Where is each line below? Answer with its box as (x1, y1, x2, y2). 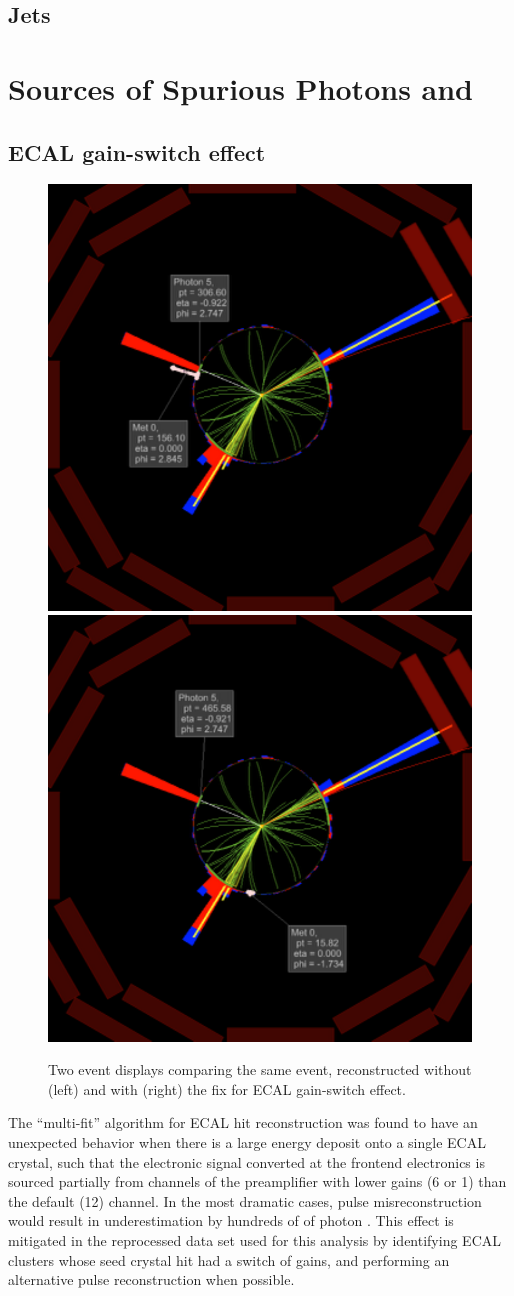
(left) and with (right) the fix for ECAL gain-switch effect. (48, 1078, 406, 1099)
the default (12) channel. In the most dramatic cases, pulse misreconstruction (8, 1190, 482, 1211)
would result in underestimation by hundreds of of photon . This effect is (8, 1210, 454, 1231)
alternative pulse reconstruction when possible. (8, 1269, 295, 1290)
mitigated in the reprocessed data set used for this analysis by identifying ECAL (8, 1229, 501, 1250)
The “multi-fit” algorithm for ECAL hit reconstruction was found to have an (8, 1112, 478, 1133)
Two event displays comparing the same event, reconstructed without (48, 1059, 472, 1080)
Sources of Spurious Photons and (8, 67, 473, 108)
